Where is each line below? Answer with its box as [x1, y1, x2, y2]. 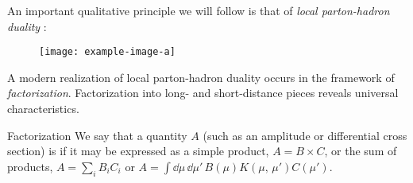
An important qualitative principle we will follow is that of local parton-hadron [7, 2, 390, 18]
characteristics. [7, 100, 79, 117]
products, [7, 158, 53, 174]
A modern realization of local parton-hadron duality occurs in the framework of [7, 68, 395, 85]
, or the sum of [324, 142, 397, 159]
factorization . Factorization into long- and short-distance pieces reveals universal [7, 84, 399, 101]
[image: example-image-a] [39, 46, 176, 58]
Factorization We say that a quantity [7, 127, 187, 143]
